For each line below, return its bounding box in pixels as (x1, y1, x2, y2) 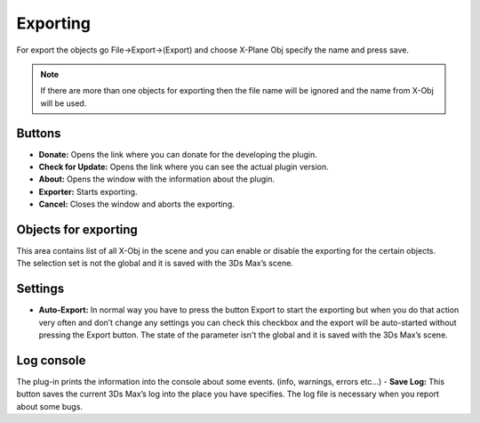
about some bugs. (16, 401, 84, 411)
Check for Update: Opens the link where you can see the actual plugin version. (38, 161, 329, 173)
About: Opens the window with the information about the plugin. (38, 174, 276, 184)
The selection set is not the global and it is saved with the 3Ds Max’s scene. (16, 258, 293, 269)
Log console (16, 353, 86, 368)
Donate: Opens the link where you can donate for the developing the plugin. (38, 149, 317, 159)
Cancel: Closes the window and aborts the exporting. (38, 199, 235, 209)
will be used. (40, 98, 87, 109)
